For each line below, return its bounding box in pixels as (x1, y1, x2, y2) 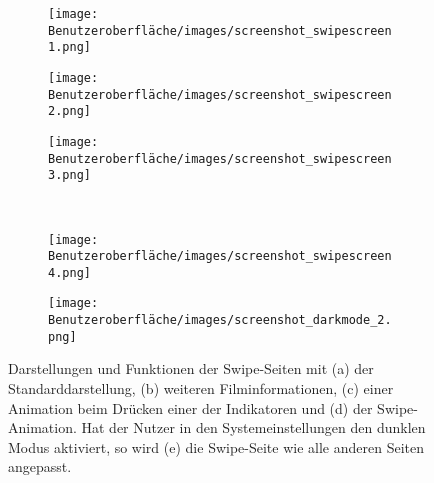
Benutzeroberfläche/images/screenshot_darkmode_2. (48, 313, 392, 328)
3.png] (48, 168, 91, 183)
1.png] (48, 40, 91, 55)
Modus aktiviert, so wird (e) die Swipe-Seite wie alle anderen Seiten (8, 436, 424, 457)
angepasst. (8, 456, 72, 477)
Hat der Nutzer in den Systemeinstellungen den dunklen (81, 417, 426, 438)
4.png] (48, 265, 91, 280)
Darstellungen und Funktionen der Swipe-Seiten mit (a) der (8, 358, 374, 379)
